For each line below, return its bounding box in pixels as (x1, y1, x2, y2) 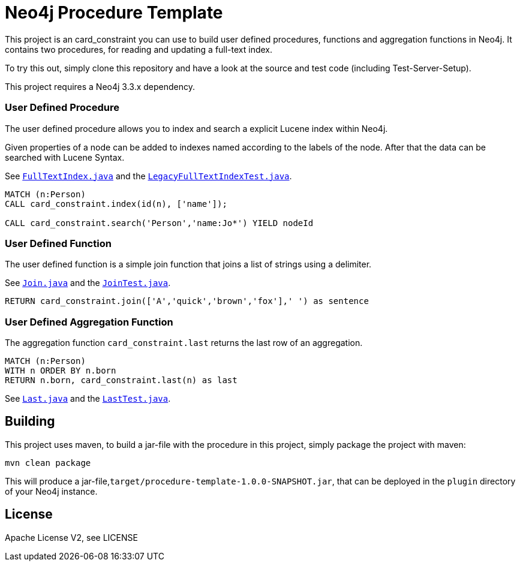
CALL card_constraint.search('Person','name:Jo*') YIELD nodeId (5, 218, 314, 228)
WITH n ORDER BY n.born (5, 366, 116, 375)
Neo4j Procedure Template (5, 2, 223, 23)
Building (5, 414, 55, 429)
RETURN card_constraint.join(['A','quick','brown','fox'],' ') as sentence (5, 296, 369, 306)
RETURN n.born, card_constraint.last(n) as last (5, 375, 238, 385)
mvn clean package (5, 457, 91, 468)
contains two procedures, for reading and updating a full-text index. (5, 44, 273, 55)
